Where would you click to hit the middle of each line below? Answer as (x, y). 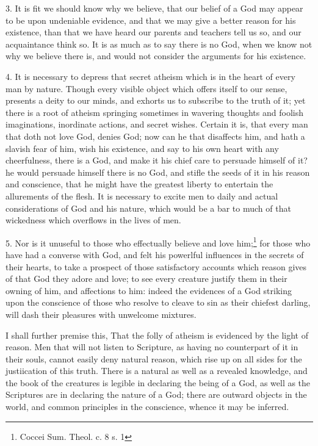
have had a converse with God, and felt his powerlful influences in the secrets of (155, 254)
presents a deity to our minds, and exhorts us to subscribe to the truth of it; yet (156, 100)
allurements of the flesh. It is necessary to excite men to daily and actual (142, 196)
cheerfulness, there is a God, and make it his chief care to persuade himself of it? (157, 160)
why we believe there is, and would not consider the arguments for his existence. (156, 56)
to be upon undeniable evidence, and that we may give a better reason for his (151, 20)
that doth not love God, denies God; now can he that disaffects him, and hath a (155, 136)
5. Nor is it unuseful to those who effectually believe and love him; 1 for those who (158, 242)
